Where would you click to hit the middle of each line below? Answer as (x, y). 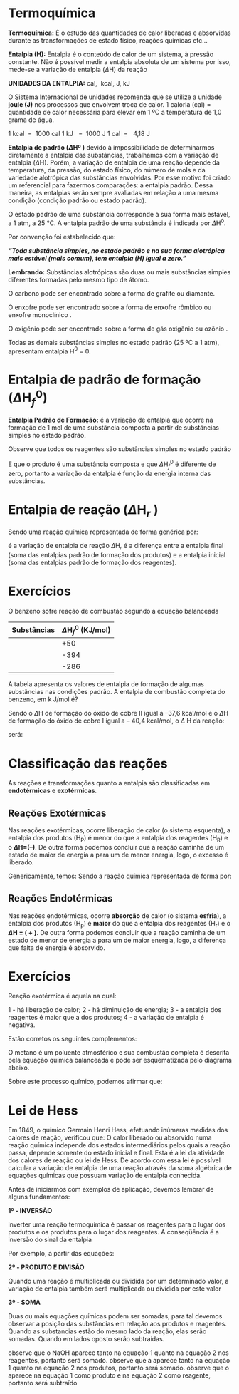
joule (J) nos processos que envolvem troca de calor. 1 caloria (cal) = (110, 104)
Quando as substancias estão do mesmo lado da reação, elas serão (107, 1331)
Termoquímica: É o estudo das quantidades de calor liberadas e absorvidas (119, 33)
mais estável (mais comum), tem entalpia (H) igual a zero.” (97, 258)
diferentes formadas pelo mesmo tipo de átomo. (79, 279)
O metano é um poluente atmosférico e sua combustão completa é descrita (119, 1053)
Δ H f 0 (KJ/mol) (86, 630)
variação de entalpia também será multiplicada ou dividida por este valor (115, 1289)
